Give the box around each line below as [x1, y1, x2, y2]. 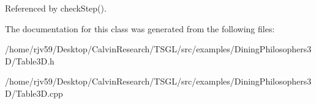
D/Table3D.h [5, 54, 55, 67]
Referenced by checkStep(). [5, 2, 107, 14]
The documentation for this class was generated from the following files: [5, 22, 275, 35]
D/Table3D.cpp [5, 86, 63, 99]
